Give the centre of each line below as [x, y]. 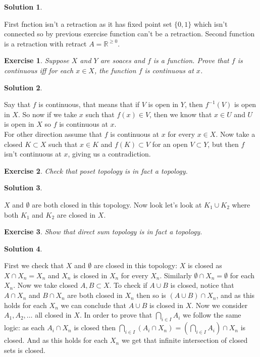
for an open [170, 144]
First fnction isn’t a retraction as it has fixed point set [88, 23]
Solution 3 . [23, 188]
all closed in [53, 315]
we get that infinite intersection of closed [185, 340]
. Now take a [236, 134]
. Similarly [176, 275]
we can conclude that [93, 305]
